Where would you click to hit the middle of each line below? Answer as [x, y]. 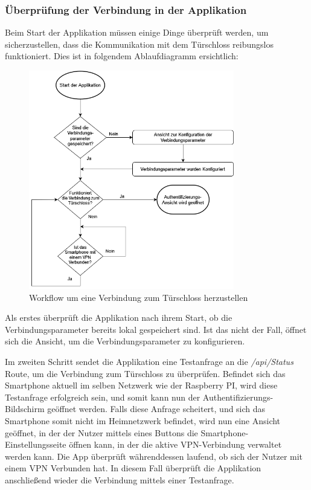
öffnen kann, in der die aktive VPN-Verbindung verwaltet [175, 444]
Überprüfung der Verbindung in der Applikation [126, 9]
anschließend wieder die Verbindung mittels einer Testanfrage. [120, 480]
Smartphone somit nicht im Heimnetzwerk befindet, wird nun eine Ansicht [143, 421]
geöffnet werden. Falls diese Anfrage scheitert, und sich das [156, 409]
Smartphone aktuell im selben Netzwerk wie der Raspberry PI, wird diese [141, 385]
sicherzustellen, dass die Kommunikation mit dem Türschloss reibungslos [139, 44]
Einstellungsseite [36, 444]
